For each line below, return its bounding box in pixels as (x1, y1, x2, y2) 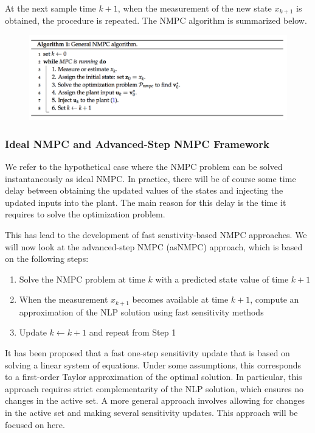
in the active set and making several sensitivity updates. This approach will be (5, 406, 298, 418)
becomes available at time (132, 293, 229, 306)
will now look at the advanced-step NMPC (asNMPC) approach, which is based (5, 240, 303, 253)
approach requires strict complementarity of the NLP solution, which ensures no (5, 382, 304, 395)
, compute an (250, 293, 299, 306)
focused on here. (5, 418, 65, 431)
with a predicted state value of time (155, 272, 289, 285)
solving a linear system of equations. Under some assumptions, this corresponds (5, 358, 302, 371)
